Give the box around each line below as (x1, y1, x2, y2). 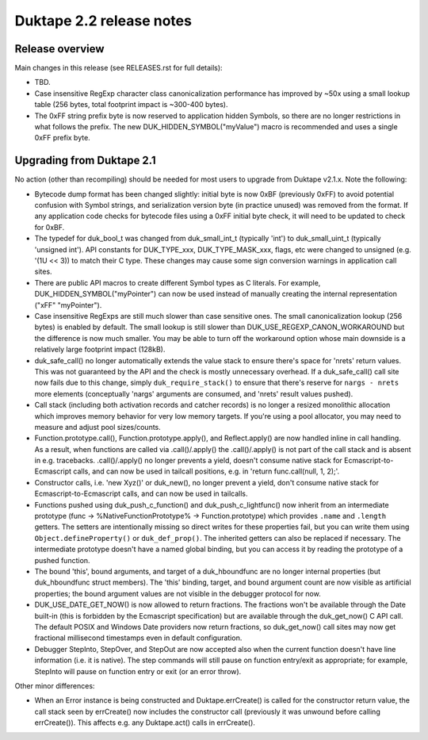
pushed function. (34, 555, 90, 565)
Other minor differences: (14, 681, 95, 690)
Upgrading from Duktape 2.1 (14, 154, 156, 167)
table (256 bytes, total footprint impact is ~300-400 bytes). (34, 100, 228, 109)
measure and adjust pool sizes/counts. (34, 422, 162, 431)
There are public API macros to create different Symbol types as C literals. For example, (34, 278, 321, 287)
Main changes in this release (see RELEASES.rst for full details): (14, 63, 223, 73)
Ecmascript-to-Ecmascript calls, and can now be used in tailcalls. (34, 489, 249, 499)
